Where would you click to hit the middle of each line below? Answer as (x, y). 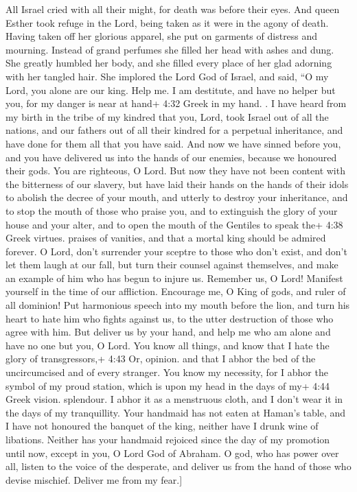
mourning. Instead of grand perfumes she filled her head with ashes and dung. (170, 49)
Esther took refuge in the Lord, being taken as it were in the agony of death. (167, 22)
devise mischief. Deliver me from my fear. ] (94, 479)
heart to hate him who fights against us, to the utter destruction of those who (170, 318)
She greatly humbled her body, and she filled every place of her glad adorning (169, 63)
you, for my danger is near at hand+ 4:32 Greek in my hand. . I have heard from (176, 103)
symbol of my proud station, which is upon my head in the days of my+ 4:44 (168, 385)
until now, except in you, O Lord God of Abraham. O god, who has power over (172, 453)
